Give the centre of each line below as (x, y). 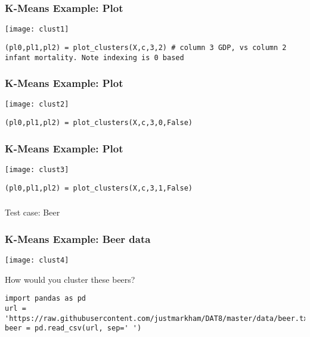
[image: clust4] (37, 260)
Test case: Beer (32, 212)
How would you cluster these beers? (70, 279)
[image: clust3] (37, 169)
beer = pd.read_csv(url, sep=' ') (73, 328)
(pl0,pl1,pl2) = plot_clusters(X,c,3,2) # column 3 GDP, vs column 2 (146, 47)
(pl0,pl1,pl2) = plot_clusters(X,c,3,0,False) (99, 123)
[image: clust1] (37, 29)
